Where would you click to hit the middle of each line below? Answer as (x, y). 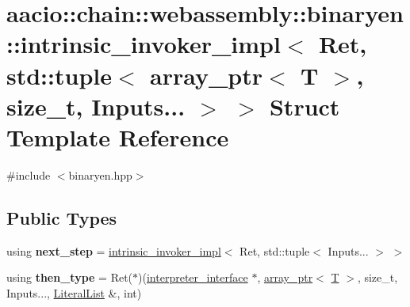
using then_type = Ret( (70, 277)
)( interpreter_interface (193, 277)
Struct (305, 106)
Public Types (62, 217)
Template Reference (118, 136)
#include (29, 174)
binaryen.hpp (100, 174)
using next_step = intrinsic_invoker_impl (114, 250)
